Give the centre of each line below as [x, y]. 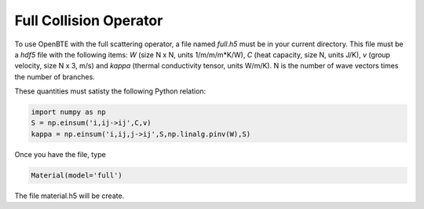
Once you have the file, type [60, 154]
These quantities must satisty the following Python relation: [110, 91]
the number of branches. [55, 77]
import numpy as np [68, 112]
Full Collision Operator [89, 20]
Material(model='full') [77, 175]
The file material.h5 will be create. [69, 196]
